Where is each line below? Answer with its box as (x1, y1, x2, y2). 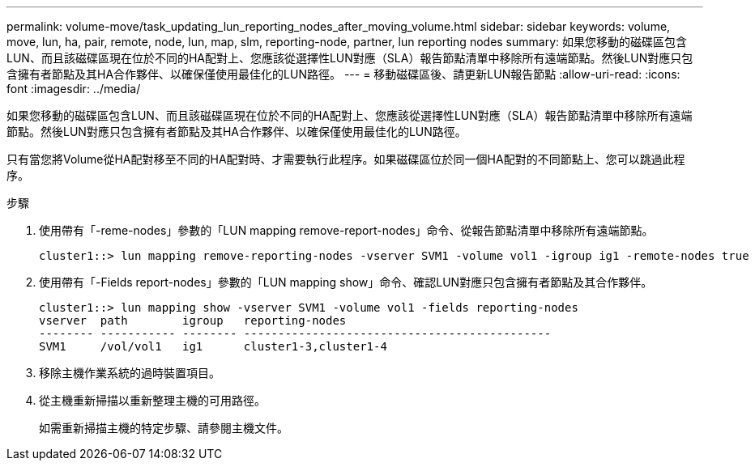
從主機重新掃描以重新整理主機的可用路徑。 (39, 393, 266, 407)
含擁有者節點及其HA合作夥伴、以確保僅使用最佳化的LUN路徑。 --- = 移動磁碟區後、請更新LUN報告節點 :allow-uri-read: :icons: (6, 67, 680, 81)
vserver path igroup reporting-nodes (39, 314, 347, 327)
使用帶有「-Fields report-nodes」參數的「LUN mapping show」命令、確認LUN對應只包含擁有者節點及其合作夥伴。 (39, 275, 653, 289)
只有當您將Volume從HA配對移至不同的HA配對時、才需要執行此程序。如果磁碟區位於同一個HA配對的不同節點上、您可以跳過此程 (6, 152, 685, 166)
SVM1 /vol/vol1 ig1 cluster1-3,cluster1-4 (39, 340, 387, 353)
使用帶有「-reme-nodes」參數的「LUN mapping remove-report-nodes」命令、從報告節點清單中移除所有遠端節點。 (39, 223, 654, 237)
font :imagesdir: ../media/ (6, 82, 141, 96)
